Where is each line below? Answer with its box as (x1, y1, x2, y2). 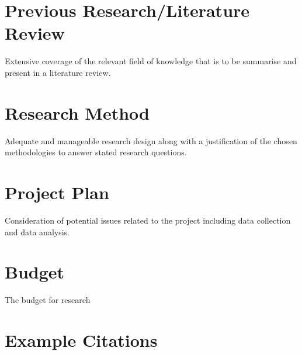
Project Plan (5, 180, 109, 204)
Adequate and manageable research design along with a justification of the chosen (5, 134, 297, 147)
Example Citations (5, 328, 158, 352)
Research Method (5, 100, 150, 124)
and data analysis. (5, 225, 70, 238)
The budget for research (5, 294, 91, 306)
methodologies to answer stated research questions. (5, 146, 187, 158)
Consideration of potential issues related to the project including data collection (5, 214, 291, 226)
